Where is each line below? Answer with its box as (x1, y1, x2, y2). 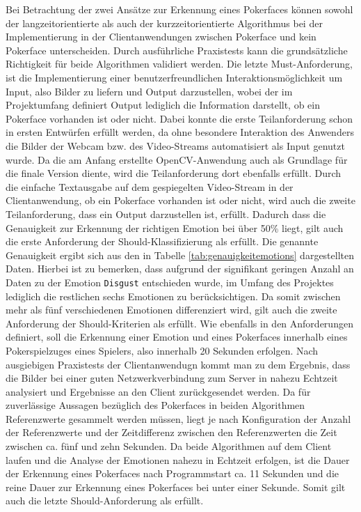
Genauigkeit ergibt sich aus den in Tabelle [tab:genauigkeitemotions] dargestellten (6, 247, 355, 262)
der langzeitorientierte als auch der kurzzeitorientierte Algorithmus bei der (6, 15, 323, 30)
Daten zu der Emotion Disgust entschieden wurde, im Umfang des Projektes (6, 274, 334, 289)
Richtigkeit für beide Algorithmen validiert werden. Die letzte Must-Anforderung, (6, 56, 353, 71)
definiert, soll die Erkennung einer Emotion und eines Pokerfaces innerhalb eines (6, 329, 348, 344)
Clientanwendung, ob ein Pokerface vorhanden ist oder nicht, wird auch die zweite (6, 193, 355, 208)
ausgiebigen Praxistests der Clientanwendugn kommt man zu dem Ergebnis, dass (6, 357, 351, 371)
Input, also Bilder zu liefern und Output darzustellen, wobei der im (6, 84, 293, 98)
